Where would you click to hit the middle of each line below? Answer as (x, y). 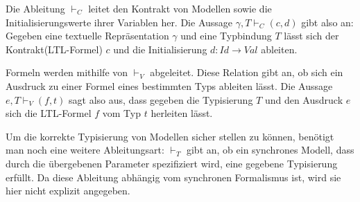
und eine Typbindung (226, 36)
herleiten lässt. (182, 113)
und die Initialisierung (160, 49)
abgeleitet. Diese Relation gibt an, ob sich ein (247, 72)
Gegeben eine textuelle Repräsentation (87, 36)
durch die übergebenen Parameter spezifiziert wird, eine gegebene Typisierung (172, 163)
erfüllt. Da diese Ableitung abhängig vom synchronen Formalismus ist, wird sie (173, 177)
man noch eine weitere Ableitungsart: (85, 150)
